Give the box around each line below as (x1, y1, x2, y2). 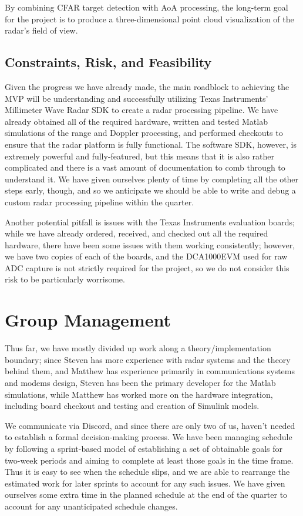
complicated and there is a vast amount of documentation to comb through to (5, 161, 285, 174)
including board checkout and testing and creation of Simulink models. (5, 400, 260, 412)
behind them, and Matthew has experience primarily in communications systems (5, 365, 295, 377)
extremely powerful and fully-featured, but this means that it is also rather (5, 149, 275, 162)
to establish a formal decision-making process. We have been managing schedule (5, 431, 292, 443)
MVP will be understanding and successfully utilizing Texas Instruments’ (5, 92, 268, 104)
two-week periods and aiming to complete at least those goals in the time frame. (5, 454, 294, 466)
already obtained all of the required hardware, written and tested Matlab (5, 115, 268, 127)
